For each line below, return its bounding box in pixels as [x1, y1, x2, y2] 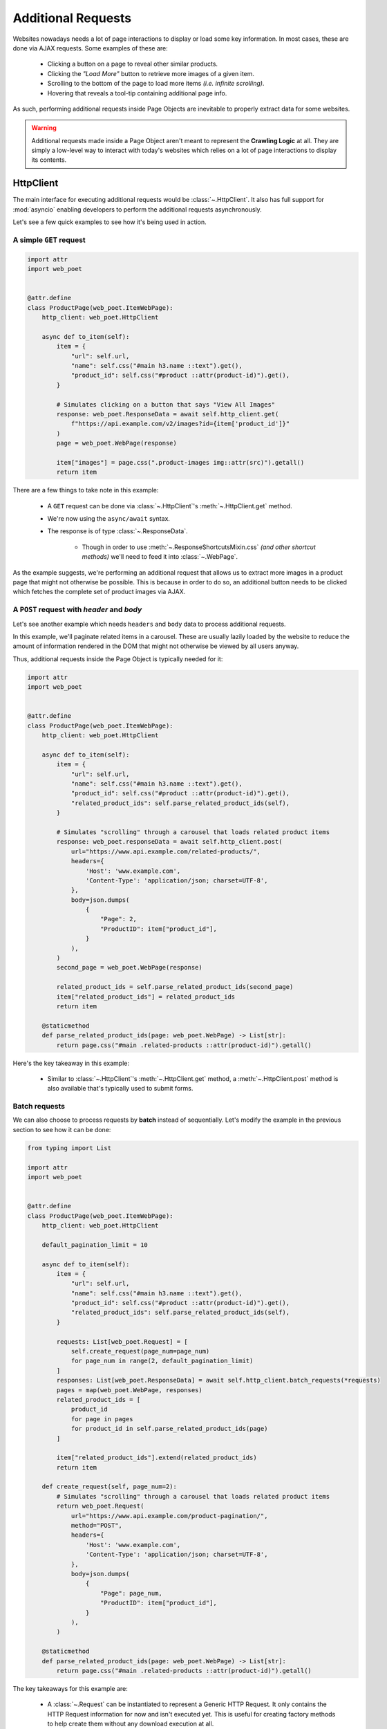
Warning [31, 124, 57, 132]
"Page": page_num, [100, 1589, 162, 1597]
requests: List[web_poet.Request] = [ [56, 1338, 188, 1345]
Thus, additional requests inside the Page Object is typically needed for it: [12, 654, 223, 663]
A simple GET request [12, 235, 86, 245]
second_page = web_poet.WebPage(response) [56, 963, 203, 972]
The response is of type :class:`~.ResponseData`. [47, 527, 188, 535]
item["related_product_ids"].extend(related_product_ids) [56, 1454, 257, 1462]
